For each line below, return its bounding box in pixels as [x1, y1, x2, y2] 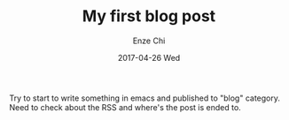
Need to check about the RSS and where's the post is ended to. [9, 101, 241, 112]
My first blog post [82, 6, 216, 26]
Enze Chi [132, 35, 166, 46]
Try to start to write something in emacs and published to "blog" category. [9, 93, 281, 103]
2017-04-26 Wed [117, 52, 181, 63]
